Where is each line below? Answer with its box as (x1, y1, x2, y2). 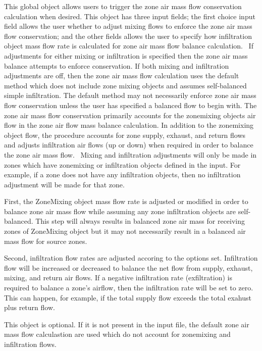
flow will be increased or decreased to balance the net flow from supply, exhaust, (4, 262, 253, 273)
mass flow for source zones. (4, 235, 87, 246)
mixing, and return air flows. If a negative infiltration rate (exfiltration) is (4, 272, 232, 283)
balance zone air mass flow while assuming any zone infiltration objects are (4, 206, 236, 216)
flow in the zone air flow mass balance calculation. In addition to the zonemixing (4, 120, 254, 130)
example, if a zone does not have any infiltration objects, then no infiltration (4, 169, 241, 180)
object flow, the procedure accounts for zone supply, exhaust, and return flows (4, 129, 246, 140)
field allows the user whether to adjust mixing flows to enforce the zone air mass (4, 21, 252, 31)
